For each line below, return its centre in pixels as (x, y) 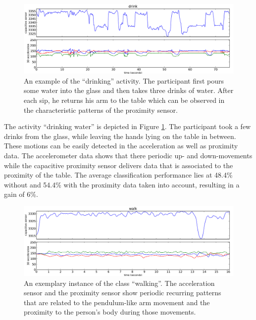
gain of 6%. (21, 194)
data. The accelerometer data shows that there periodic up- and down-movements (128, 155)
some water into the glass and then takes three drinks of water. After (129, 90)
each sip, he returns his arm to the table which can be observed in (124, 100)
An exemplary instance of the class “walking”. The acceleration (119, 283)
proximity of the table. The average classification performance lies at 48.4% (118, 175)
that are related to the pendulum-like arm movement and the (117, 302)
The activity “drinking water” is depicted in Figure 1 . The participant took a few (128, 126)
